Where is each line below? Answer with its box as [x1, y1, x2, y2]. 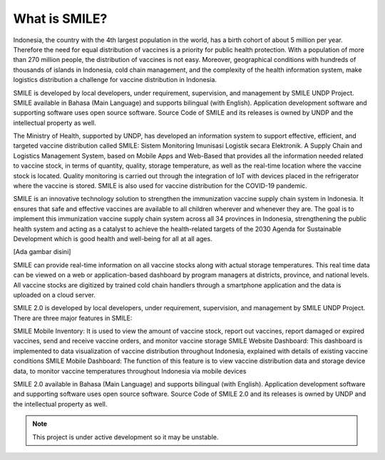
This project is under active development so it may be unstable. [32, 432, 219, 441]
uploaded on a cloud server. [13, 290, 96, 299]
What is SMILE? [13, 11, 108, 26]
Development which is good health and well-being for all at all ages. [13, 234, 213, 242]
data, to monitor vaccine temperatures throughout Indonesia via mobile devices [13, 367, 247, 375]
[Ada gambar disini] [13, 247, 71, 256]
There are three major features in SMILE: [13, 314, 133, 322]
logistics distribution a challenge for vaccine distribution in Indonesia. [13, 76, 217, 84]
